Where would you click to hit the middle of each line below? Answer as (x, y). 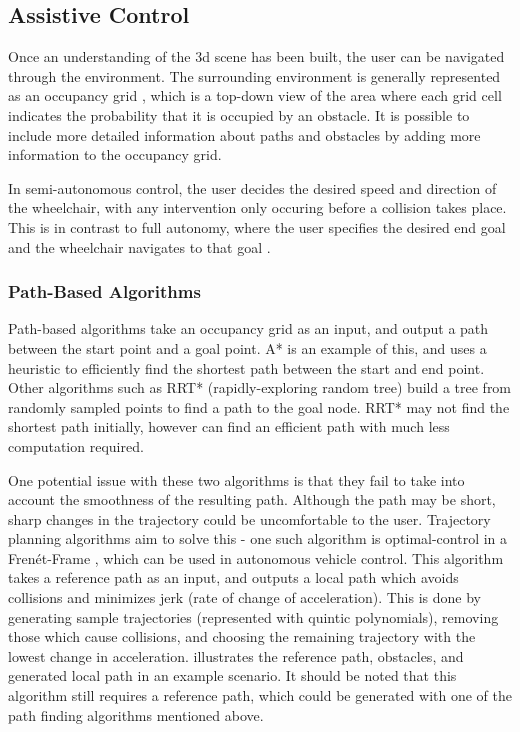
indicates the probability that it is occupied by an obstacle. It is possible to (239, 114)
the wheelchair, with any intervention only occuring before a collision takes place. (257, 207)
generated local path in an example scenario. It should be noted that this (232, 675)
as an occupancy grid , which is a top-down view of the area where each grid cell (255, 95)
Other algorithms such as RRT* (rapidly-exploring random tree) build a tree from (260, 387)
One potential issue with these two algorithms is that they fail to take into (236, 479)
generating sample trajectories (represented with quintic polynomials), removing (253, 616)
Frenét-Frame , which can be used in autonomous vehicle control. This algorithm (256, 557)
